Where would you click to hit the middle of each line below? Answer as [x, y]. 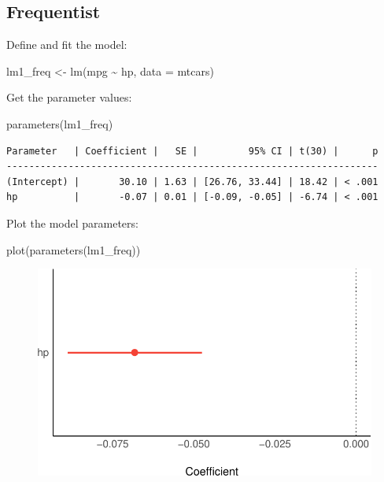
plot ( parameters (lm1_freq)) [74, 249]
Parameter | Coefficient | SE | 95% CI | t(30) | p [192, 151]
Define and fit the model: [67, 44]
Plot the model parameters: [72, 222]
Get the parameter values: [69, 97]
